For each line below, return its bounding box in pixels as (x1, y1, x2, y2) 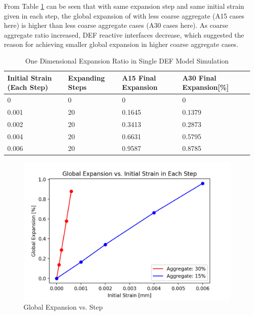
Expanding (68, 72, 105, 83)
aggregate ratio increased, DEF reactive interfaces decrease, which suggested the (4, 29, 244, 40)
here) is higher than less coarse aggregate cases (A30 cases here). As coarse (4, 20, 228, 30)
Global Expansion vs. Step (23, 302, 103, 312)
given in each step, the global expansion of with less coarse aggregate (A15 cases (4, 10, 245, 21)
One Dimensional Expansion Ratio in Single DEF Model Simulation (25, 55, 229, 65)
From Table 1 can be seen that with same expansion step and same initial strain (4, 1, 244, 11)
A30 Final (182, 72, 216, 83)
